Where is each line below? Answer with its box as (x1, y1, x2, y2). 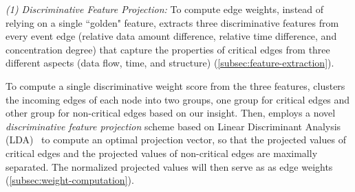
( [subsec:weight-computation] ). (6, 173, 134, 187)
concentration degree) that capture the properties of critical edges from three (6, 42, 330, 56)
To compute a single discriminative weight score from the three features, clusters (6, 78, 345, 93)
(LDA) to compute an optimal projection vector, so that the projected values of (6, 132, 346, 147)
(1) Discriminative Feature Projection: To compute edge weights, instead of (6, 2, 324, 16)
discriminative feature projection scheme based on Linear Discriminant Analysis (6, 119, 341, 133)
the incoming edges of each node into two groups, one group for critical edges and (6, 92, 350, 106)
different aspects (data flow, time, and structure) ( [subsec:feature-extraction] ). (6, 56, 334, 70)
